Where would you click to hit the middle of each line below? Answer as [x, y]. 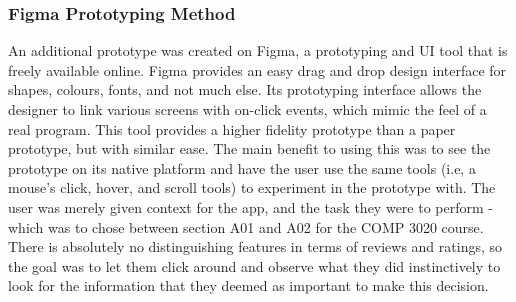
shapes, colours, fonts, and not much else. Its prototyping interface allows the [245, 89]
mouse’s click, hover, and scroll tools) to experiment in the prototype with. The [252, 187]
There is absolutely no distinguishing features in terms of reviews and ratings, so [255, 246]
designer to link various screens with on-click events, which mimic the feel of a [247, 109]
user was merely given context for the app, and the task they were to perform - [250, 206]
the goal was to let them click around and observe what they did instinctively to [254, 265]
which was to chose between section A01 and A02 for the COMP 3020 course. [246, 226]
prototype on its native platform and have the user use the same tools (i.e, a [242, 167]
